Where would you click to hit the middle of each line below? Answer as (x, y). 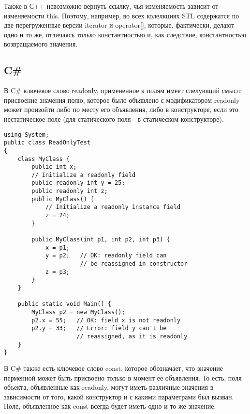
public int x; (54, 167)
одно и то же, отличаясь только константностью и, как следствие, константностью (125, 34)
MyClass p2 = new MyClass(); (78, 312)
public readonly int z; (70, 191)
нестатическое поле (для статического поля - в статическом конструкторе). (114, 119)
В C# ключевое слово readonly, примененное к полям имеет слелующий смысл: (123, 90)
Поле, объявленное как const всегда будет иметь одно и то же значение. (110, 406)
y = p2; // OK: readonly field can (106, 256)
